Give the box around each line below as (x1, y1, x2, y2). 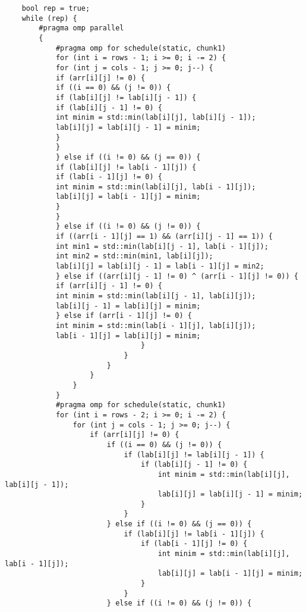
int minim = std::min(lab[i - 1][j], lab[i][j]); (55, 321, 256, 330)
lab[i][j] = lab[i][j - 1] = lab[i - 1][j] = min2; (55, 262, 264, 271)
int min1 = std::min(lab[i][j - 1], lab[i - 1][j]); (55, 242, 269, 251)
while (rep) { (21, 14, 77, 23)
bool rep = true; (21, 4, 90, 13)
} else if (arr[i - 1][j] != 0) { (55, 311, 192, 320)
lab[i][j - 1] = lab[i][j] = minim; (55, 301, 201, 310)
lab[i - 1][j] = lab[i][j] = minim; (55, 331, 201, 340)
